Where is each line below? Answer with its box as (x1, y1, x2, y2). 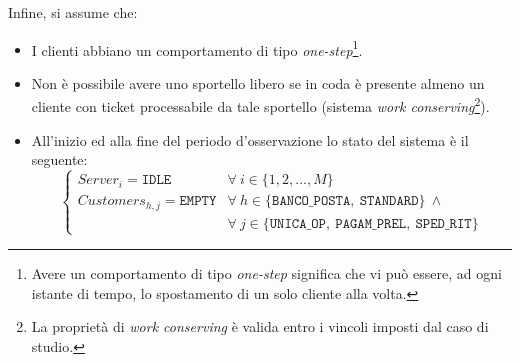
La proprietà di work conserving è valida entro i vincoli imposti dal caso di (31, 316, 489, 337)
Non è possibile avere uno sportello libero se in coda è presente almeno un (31, 72, 485, 93)
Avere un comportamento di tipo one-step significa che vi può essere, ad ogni (31, 262, 502, 283)
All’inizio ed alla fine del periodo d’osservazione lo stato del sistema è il (31, 129, 469, 150)
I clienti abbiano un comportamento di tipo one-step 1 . (31, 36, 363, 60)
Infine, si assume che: (8, 2, 138, 22)
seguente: (31, 149, 88, 170)
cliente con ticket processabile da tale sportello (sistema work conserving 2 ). (31, 93, 490, 117)
